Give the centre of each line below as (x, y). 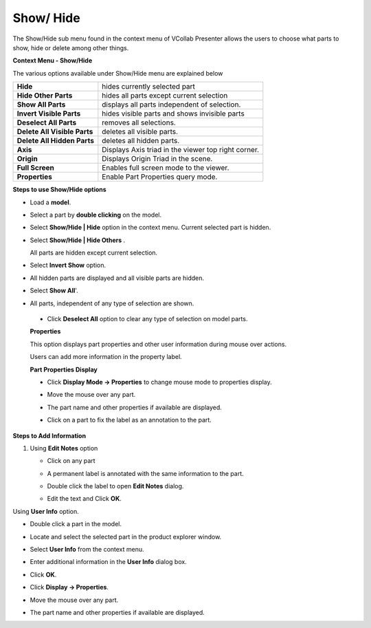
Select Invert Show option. (68, 266)
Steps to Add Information (49, 435)
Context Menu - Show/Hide (53, 61)
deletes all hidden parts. (141, 141)
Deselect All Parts (47, 122)
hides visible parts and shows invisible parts (173, 113)
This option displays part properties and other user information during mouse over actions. (158, 344)
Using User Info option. (46, 511)
